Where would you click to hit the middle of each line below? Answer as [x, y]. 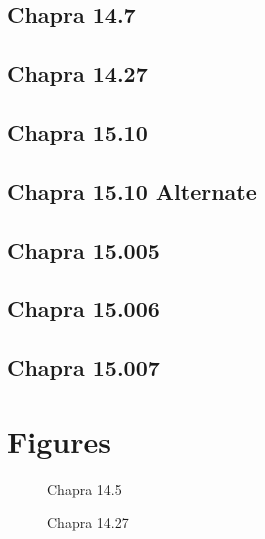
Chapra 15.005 [83, 249]
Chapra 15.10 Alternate [132, 190]
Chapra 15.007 [83, 367]
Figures [59, 440]
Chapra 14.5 [84, 488]
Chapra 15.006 [83, 308]
